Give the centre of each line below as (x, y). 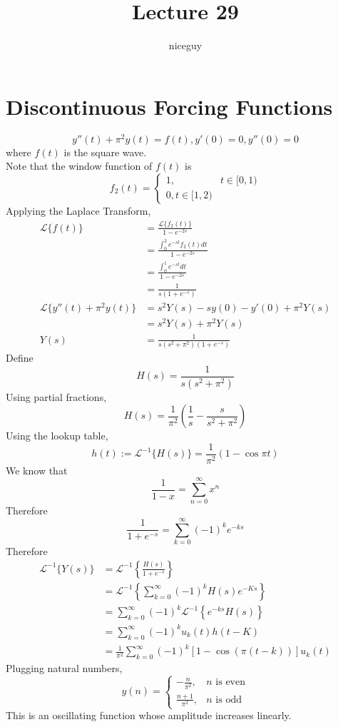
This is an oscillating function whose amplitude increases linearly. (149, 715)
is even (231, 682)
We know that (37, 470)
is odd (229, 700)
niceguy (185, 45)
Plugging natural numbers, (64, 668)
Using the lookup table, (57, 436)
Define (20, 357)
